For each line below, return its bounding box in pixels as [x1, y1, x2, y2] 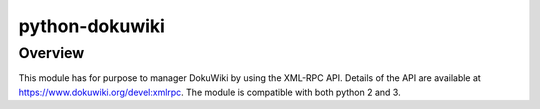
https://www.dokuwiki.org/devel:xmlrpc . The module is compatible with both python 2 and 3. [18, 86, 401, 98]
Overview [18, 44, 85, 62]
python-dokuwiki [18, 15, 165, 37]
